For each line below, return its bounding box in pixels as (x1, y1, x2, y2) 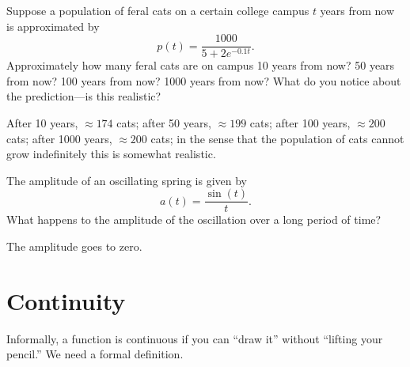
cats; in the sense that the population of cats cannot (150, 130, 404, 146)
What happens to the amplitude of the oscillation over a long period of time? (6, 211, 382, 228)
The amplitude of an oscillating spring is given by (6, 172, 248, 188)
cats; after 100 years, (249, 115, 351, 131)
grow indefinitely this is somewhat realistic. (6, 146, 216, 162)
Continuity (6, 284, 126, 316)
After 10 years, (6, 115, 78, 131)
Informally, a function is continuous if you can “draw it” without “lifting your (6, 330, 383, 346)
